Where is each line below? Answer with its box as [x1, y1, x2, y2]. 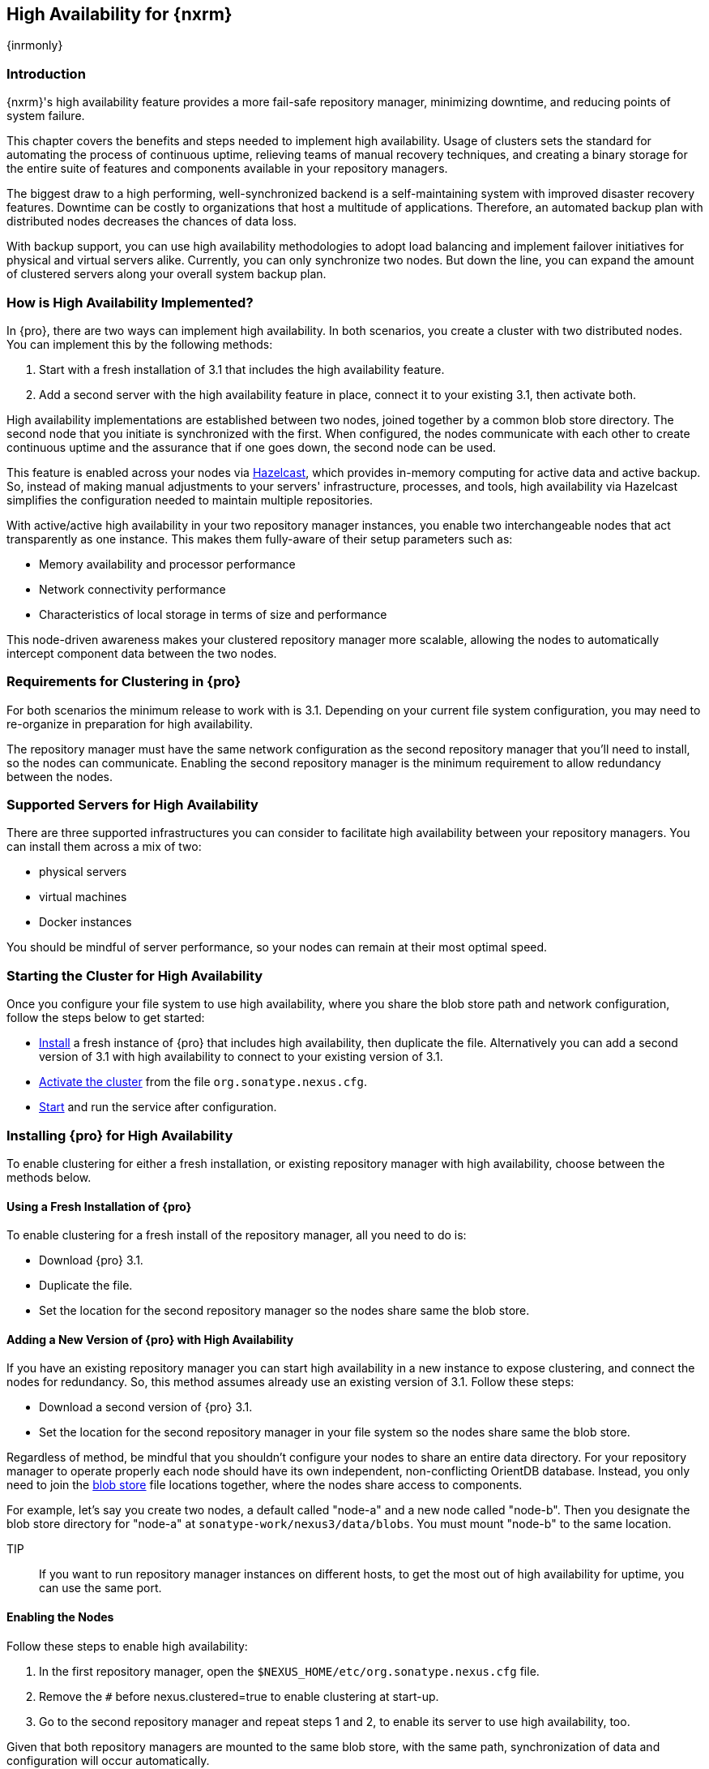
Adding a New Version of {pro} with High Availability [6, 1332, 294, 1346]
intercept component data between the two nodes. [6, 646, 277, 660]
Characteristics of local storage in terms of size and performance [39, 607, 387, 621]
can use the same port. [39, 1581, 162, 1595]
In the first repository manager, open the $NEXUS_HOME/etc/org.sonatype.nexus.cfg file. [39, 1664, 540, 1678]
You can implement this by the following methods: [6, 337, 273, 351]
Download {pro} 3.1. [39, 1253, 143, 1268]
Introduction [6, 65, 86, 82]
